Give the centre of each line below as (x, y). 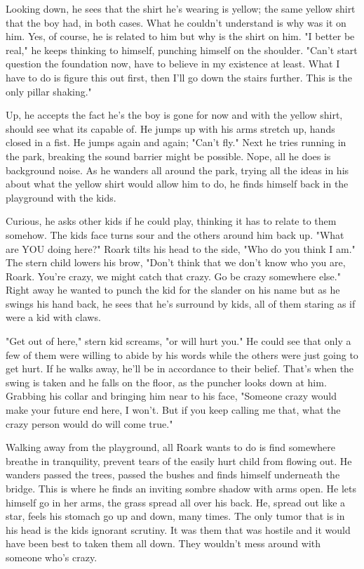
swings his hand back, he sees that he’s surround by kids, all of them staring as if (181, 303)
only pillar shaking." (49, 91)
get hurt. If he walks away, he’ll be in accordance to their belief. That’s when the (180, 368)
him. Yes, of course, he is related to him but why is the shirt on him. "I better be (180, 36)
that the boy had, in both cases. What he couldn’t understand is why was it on (176, 22)
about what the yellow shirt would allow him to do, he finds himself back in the (177, 184)
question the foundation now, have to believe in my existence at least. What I (173, 64)
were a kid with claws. (53, 317)
